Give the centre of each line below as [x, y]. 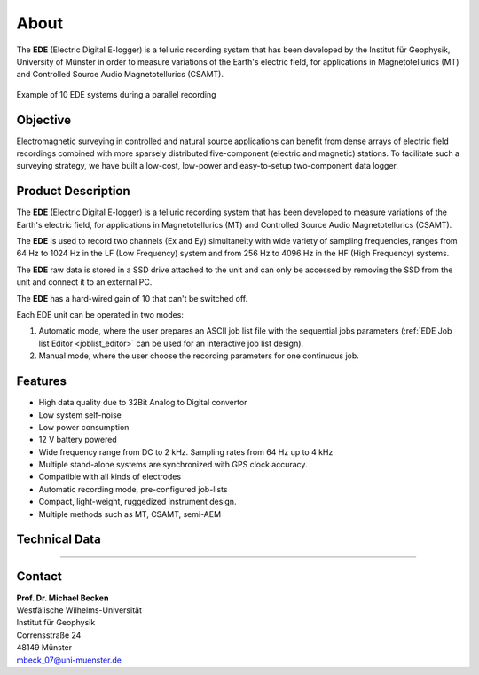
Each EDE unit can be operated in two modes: [100, 315]
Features [41, 381]
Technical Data [59, 540]
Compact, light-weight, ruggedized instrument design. [137, 502]
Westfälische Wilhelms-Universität [79, 610]
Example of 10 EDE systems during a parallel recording [116, 94]
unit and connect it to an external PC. [84, 282]
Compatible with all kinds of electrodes [110, 477]
